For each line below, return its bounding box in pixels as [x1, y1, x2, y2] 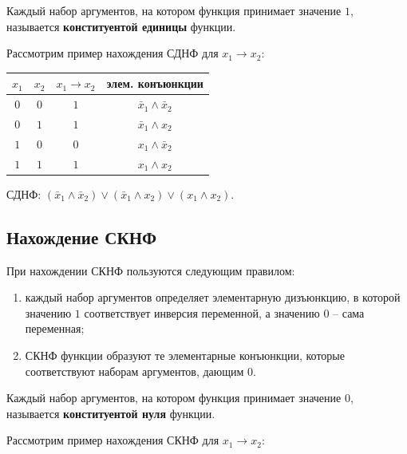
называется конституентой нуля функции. [6, 405, 215, 421]
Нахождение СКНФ [6, 224, 157, 249]
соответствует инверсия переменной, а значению [84, 304, 320, 321]
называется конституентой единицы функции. [6, 18, 236, 34]
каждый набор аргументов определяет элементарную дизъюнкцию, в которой [25, 289, 401, 306]
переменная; [25, 320, 85, 337]
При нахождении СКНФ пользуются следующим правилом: [6, 262, 295, 278]
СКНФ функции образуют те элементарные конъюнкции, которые [25, 346, 345, 363]
